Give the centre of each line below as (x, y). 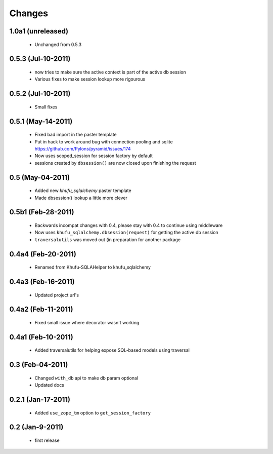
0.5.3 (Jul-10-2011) (40, 59)
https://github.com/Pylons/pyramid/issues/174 (83, 148)
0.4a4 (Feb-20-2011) (43, 254)
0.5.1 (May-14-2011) (41, 121)
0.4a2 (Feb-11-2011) (41, 309)
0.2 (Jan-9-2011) (36, 427)
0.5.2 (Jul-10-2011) (40, 94)
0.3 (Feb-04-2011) (39, 365)
